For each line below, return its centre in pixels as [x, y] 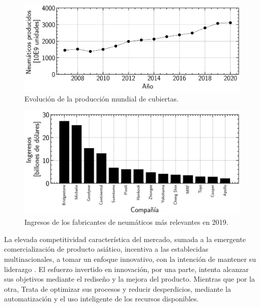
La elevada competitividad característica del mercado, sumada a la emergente [125, 239]
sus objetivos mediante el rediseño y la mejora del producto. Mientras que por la [129, 279]
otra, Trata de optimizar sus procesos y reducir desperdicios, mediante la [118, 288]
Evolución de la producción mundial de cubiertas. [102, 98]
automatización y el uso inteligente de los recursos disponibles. [102, 299]
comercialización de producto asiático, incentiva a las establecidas [106, 249]
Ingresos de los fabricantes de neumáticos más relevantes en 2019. [126, 222]
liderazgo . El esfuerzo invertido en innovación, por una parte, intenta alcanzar [126, 269]
